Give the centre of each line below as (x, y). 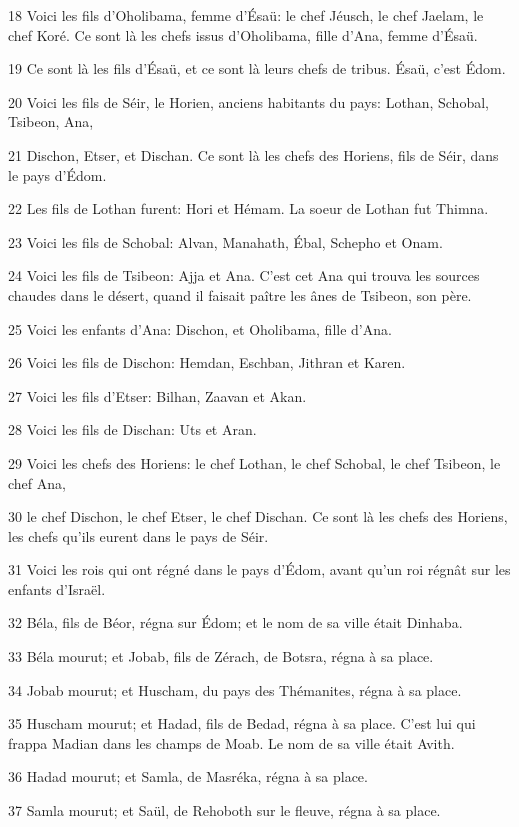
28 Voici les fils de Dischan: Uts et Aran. (132, 429)
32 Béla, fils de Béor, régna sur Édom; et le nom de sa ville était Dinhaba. (235, 622)
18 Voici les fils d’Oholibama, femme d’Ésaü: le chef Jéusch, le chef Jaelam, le (246, 15)
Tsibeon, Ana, (51, 121)
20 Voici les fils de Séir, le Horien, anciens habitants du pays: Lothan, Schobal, (248, 101)
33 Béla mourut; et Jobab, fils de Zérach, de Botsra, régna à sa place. (221, 656)
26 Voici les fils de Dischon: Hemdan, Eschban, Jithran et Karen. (207, 362)
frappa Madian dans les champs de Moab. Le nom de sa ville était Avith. (231, 742)
